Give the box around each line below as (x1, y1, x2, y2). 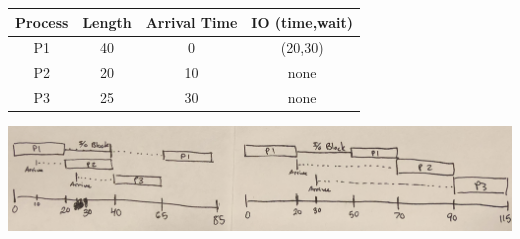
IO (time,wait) (251, 11, 354, 32)
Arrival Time (145, 11, 238, 32)
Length (82, 11, 132, 32)
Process (15, 11, 69, 32)
